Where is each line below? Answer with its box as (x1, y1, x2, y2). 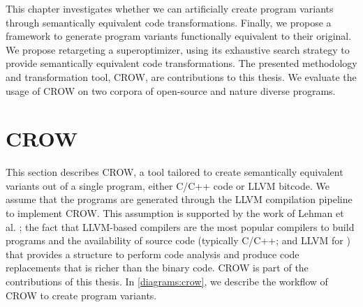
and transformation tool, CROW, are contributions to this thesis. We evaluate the (6, 69, 357, 84)
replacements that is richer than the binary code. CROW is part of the (6, 260, 309, 275)
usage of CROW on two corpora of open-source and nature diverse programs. (6, 83, 336, 98)
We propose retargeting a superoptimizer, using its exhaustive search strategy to (6, 42, 350, 57)
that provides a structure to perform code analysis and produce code (6, 246, 299, 261)
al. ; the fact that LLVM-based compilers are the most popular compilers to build (6, 219, 355, 234)
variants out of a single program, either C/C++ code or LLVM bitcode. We (6, 178, 329, 193)
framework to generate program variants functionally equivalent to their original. (6, 29, 352, 43)
